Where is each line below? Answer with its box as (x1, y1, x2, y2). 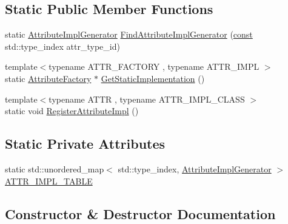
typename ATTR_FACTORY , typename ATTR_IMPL (49, 60, 260, 73)
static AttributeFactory (5, 72, 92, 84)
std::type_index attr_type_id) (5, 39, 120, 52)
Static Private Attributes (5, 134, 166, 153)
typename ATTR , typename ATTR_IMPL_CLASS (49, 92, 245, 105)
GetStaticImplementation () (101, 72, 205, 84)
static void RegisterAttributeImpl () (5, 104, 139, 117)
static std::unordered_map (5, 162, 104, 175)
